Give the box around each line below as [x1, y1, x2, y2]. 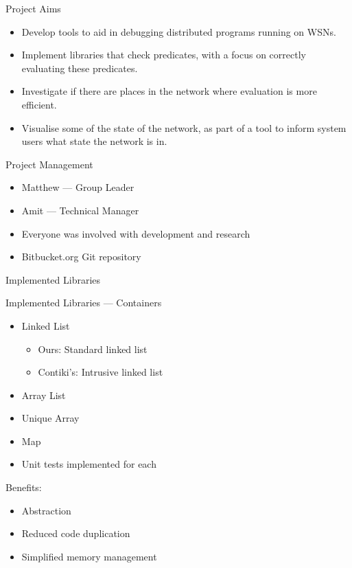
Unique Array [21, 411, 80, 425]
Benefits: [5, 480, 42, 495]
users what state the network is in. [21, 134, 167, 148]
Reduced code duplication [21, 526, 130, 541]
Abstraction [21, 503, 71, 517]
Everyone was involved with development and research [21, 226, 250, 240]
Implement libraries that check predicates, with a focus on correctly [21, 47, 306, 62]
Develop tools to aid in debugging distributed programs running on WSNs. [21, 24, 336, 38]
